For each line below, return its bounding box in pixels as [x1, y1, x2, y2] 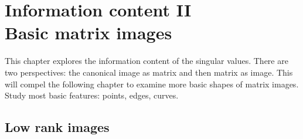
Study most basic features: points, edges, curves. [5, 89, 179, 101]
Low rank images [5, 118, 110, 136]
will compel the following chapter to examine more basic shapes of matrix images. [5, 77, 299, 90]
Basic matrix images [5, 21, 172, 45]
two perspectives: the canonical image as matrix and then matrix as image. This [5, 66, 293, 78]
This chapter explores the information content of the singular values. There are [5, 55, 288, 67]
